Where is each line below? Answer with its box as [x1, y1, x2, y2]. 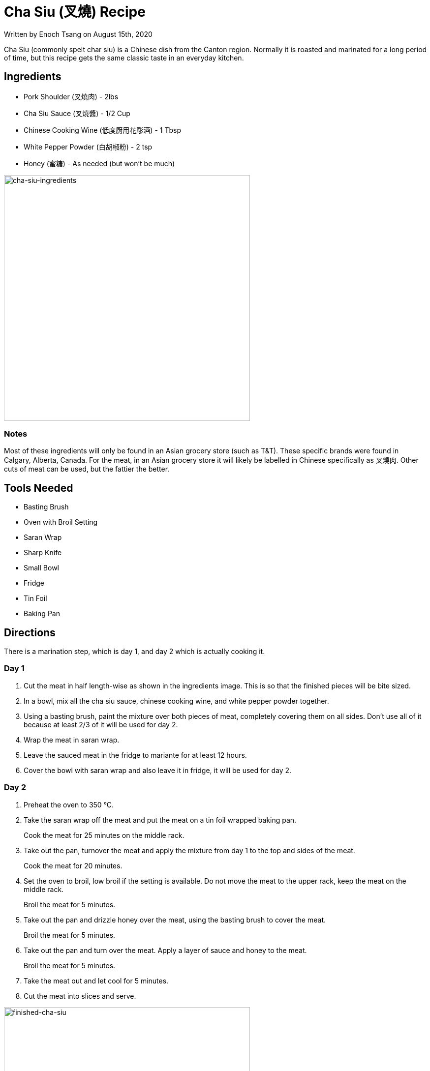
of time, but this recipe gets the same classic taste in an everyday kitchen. [4, 53, 244, 62]
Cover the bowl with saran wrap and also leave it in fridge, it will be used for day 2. [24, 766, 292, 774]
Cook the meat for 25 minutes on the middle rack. [24, 831, 184, 839]
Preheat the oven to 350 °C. [24, 800, 114, 809]
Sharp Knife [24, 548, 62, 557]
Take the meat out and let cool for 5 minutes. [24, 976, 169, 985]
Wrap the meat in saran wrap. [24, 735, 120, 744]
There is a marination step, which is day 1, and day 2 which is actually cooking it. [4, 647, 265, 656]
